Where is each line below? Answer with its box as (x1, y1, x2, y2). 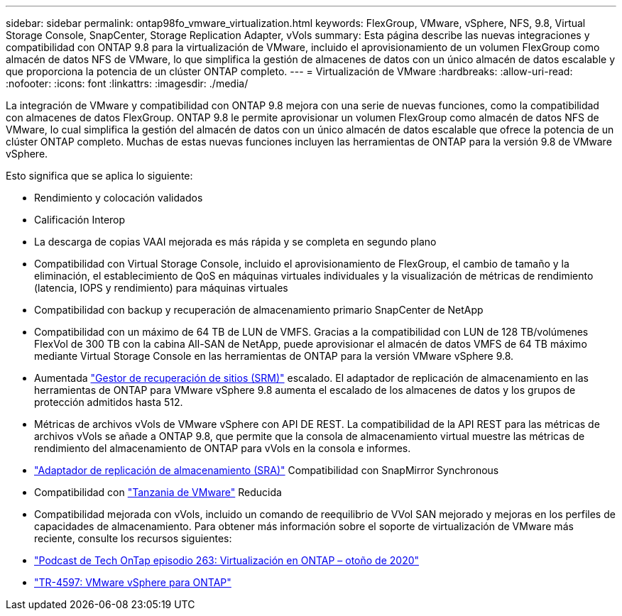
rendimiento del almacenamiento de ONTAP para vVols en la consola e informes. (34, 442, 411, 454)
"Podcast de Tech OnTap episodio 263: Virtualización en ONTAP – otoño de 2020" (34, 554, 420, 566)
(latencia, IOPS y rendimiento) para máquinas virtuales (34, 282, 288, 294)
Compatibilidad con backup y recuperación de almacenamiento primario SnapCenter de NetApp (34, 304, 484, 316)
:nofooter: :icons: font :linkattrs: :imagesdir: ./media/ (6, 77, 249, 89)
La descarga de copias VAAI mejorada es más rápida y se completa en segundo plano (34, 236, 437, 248)
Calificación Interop (34, 214, 126, 226)
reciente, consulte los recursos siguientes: (34, 532, 232, 544)
